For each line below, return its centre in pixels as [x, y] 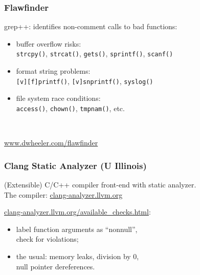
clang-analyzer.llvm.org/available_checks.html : [77, 212]
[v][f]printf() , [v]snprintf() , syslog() [85, 81]
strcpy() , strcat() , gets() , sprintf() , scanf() [95, 54]
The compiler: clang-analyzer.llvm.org [63, 194]
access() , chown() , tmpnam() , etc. [70, 108]
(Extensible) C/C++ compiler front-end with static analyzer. [100, 184]
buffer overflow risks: [49, 43]
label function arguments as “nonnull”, [77, 229]
